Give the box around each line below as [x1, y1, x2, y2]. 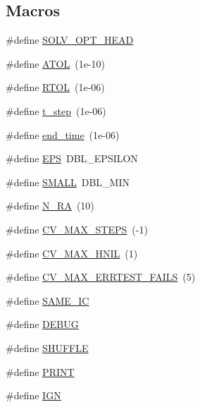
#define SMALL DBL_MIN [6, 174, 130, 189]
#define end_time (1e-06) [6, 127, 120, 142]
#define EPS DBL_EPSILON [6, 151, 138, 166]
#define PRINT [6, 364, 75, 379]
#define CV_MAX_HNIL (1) [6, 245, 138, 260]
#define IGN [6, 388, 61, 403]
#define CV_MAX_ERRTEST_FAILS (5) [6, 269, 196, 284]
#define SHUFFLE [6, 340, 89, 355]
